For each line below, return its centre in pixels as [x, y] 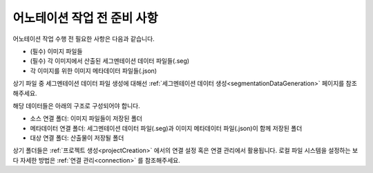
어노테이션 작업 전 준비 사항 [85, 18]
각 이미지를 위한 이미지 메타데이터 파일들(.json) [94, 71]
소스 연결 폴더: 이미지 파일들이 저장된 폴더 [86, 118]
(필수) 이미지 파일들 [56, 51]
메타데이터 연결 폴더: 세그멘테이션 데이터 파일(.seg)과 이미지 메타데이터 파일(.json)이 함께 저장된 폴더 [166, 128]
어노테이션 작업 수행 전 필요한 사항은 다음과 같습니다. [84, 39]
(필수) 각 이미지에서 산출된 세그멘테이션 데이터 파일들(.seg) [110, 61]
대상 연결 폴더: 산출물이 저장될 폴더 [77, 138]
